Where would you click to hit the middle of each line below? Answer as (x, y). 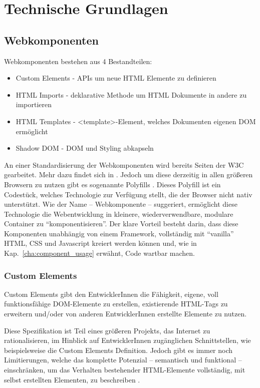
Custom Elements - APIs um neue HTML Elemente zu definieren (116, 78)
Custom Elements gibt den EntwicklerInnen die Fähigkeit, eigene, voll (111, 294)
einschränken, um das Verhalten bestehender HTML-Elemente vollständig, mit (125, 370)
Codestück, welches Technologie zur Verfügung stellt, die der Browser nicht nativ (128, 194)
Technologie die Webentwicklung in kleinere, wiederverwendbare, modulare (119, 214)
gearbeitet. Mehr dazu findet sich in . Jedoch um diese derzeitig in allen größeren (128, 174)
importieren (34, 104)
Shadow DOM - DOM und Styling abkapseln (85, 148)
